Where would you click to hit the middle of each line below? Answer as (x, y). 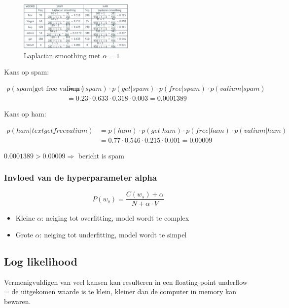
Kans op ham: (25, 113)
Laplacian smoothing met (62, 55)
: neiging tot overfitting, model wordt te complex (115, 218)
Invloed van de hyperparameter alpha (80, 177)
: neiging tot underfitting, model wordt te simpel (113, 235)
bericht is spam (101, 155)
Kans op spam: (27, 72)
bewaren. (18, 301)
